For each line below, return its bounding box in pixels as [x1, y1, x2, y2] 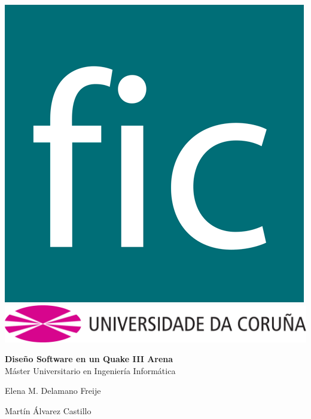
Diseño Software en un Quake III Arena [5, 353, 173, 365]
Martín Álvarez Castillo [5, 404, 92, 417]
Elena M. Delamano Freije [5, 384, 101, 397]
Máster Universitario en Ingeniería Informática [5, 364, 176, 377]
